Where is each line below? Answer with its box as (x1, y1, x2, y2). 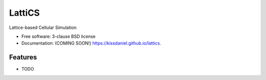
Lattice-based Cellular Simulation (9, 25, 77, 30)
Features (9, 53, 37, 61)
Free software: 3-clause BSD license (21, 33, 96, 39)
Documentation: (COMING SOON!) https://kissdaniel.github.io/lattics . (21, 40, 161, 46)
